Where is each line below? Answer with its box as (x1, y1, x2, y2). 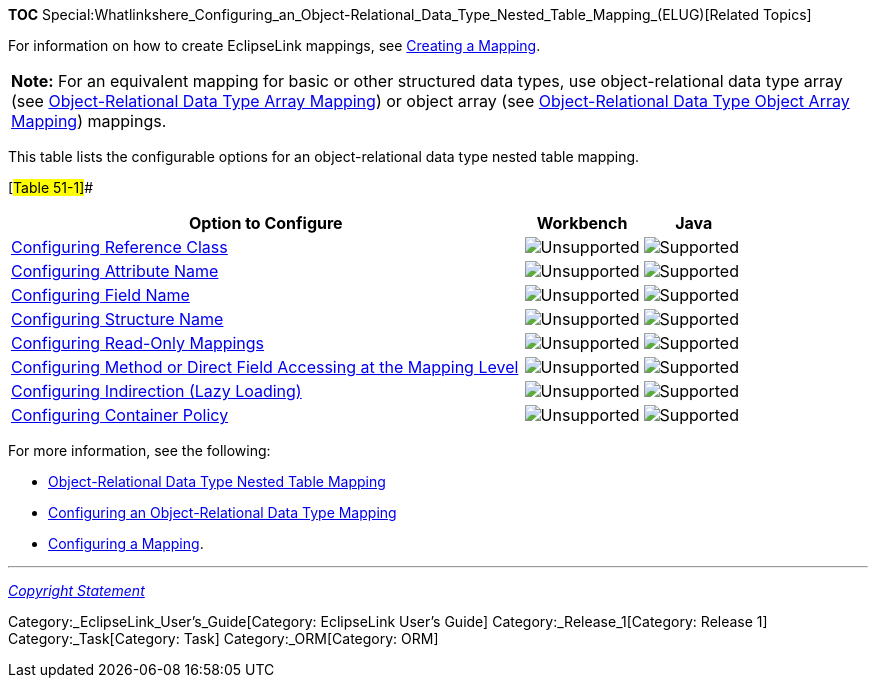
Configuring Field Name (11, 285, 190, 305)
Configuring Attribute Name (11, 261, 219, 281)
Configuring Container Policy (11, 405, 229, 425)
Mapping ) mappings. (11, 111, 167, 131)
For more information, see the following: (8, 442, 271, 459)
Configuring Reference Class (11, 237, 228, 257)
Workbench (536, 213, 628, 233)
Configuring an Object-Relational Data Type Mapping (48, 504, 397, 521)
